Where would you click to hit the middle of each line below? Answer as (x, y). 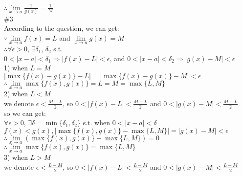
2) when (16, 94)
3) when (16, 157)
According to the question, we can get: (62, 28)
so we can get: (25, 113)
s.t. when (97, 122)
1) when (16, 68)
